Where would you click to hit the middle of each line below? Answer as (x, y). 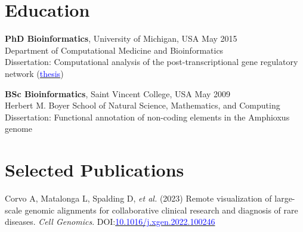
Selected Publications (95, 170)
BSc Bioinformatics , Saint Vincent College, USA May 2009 (118, 93)
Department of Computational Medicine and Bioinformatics (114, 50)
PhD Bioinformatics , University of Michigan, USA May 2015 (121, 38)
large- (285, 198)
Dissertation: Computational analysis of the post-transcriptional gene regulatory (151, 62)
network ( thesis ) (34, 73)
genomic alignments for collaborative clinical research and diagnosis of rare (161, 210)
